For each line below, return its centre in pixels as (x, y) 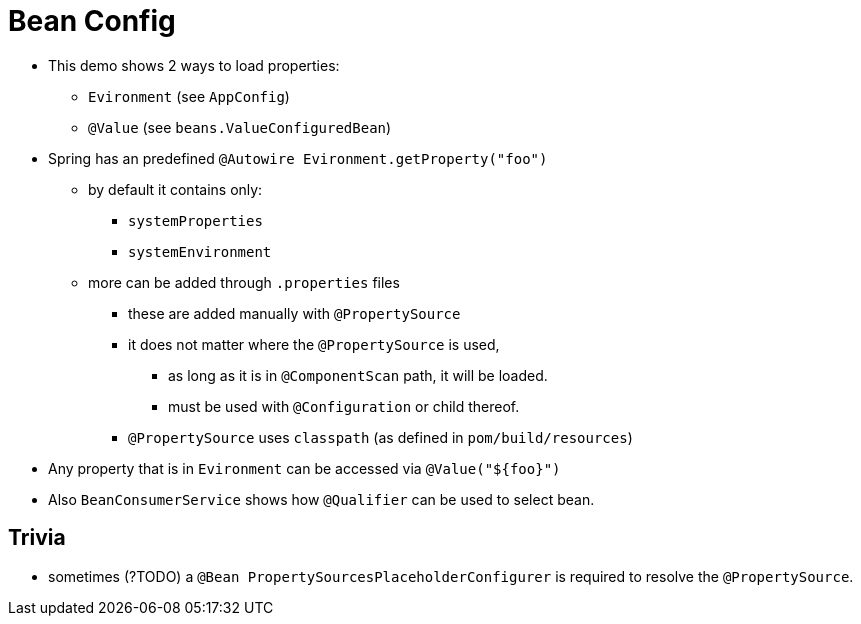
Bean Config (92, 21)
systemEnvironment (200, 251)
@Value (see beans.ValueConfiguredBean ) (240, 127)
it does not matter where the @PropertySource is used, (314, 344)
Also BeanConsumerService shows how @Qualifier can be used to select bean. (321, 499)
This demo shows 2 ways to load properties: (194, 65)
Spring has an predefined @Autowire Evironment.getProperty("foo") (298, 158)
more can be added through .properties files (244, 282)
